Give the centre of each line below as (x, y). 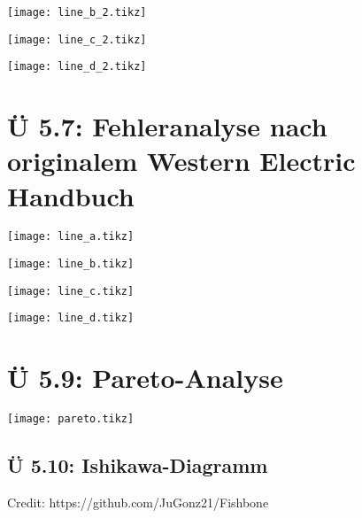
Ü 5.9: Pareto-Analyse (145, 378)
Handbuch (71, 195)
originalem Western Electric (181, 161)
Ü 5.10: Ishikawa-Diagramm (138, 465)
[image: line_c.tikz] (71, 291)
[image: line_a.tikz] (71, 237)
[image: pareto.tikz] (71, 419)
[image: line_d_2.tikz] (77, 67)
